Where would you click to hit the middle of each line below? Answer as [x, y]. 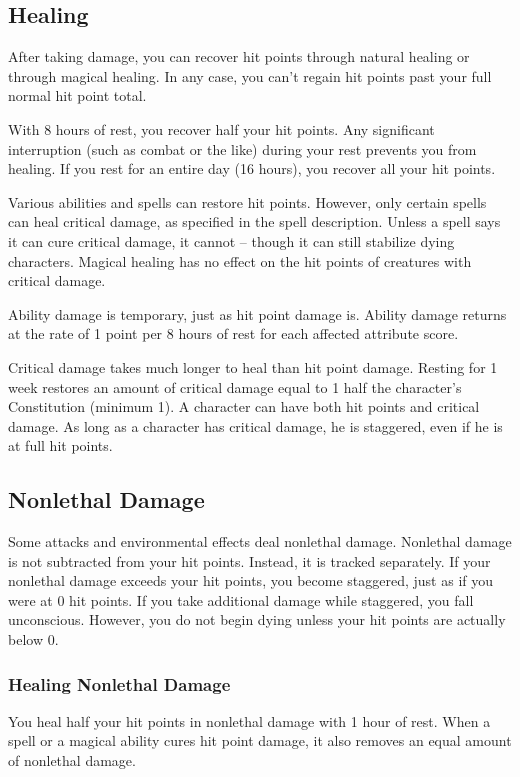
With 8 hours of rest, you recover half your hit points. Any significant [221, 128]
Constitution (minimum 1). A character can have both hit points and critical [244, 406]
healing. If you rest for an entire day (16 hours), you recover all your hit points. [252, 168]
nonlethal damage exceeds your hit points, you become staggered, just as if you [251, 580]
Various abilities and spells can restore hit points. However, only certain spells [247, 201]
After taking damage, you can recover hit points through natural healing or [239, 56]
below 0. [33, 639]
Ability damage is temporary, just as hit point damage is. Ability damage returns [257, 313]
